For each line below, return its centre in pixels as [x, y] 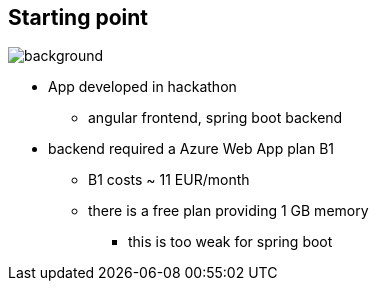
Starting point [78, 17]
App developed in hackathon [142, 87]
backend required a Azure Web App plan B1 [191, 149]
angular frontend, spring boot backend [215, 118]
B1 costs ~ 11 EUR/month [169, 180]
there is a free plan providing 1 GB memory [228, 211]
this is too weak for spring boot [230, 242]
